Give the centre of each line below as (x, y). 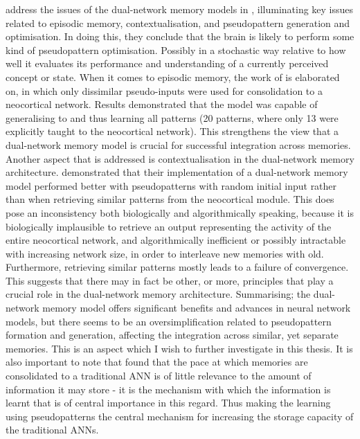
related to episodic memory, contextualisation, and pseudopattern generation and (178, 23)
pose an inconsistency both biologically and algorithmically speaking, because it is (180, 212)
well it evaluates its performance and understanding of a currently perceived (167, 63)
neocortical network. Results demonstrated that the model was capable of (162, 104)
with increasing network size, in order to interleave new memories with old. (165, 253)
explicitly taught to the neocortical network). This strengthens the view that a (172, 131)
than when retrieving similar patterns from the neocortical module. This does (170, 199)
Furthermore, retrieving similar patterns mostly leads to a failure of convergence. (177, 267)
